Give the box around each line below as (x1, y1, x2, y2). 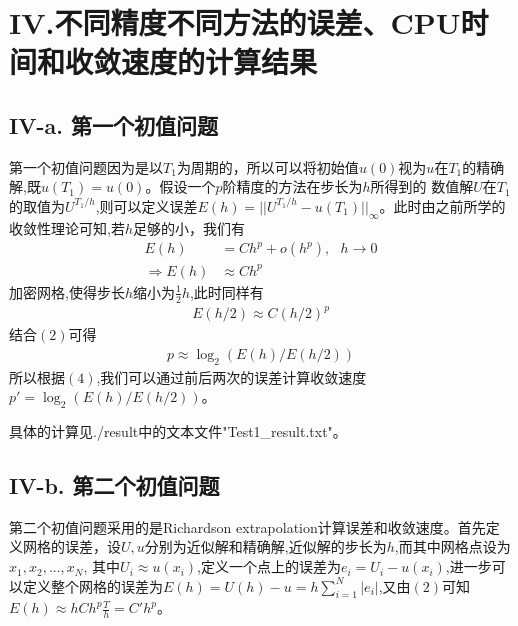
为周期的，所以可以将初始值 (176, 156, 359, 177)
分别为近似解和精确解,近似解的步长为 (144, 536, 387, 557)
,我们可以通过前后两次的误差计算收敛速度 (96, 366, 367, 387)
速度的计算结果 (121, 41, 318, 82)
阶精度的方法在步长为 (222, 176, 363, 197)
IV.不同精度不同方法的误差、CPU (9, 2, 461, 43)
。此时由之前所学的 (379, 195, 506, 216)
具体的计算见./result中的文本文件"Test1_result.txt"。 (9, 421, 347, 442)
